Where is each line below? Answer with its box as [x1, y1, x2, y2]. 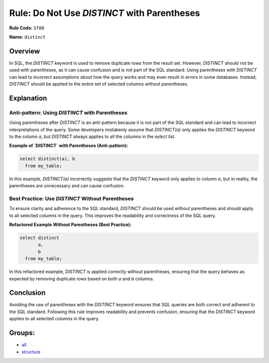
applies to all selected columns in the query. [9, 316, 100, 322]
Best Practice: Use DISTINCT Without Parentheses [9, 195, 134, 202]
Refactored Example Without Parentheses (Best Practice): [9, 222, 132, 228]
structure [21, 349, 41, 355]
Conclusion [9, 289, 46, 297]
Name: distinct [9, 34, 46, 40]
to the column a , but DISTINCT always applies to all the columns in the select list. [9, 133, 176, 139]
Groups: [9, 329, 35, 337]
